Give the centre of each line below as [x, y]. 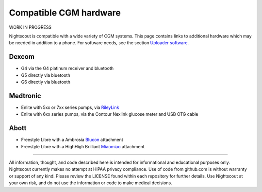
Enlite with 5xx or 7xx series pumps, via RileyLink [70, 107]
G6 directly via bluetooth [46, 82]
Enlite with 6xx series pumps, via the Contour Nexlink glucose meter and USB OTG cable [110, 114]
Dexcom [22, 57]
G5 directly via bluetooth [46, 75]
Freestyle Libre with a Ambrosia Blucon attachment [72, 140]
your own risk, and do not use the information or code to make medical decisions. [90, 183]
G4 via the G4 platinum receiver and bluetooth [67, 69]
